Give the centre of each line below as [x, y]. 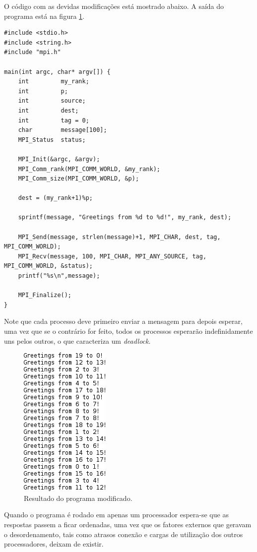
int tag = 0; [54, 120]
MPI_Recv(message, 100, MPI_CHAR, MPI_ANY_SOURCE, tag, [112, 256]
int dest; [48, 110]
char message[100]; [63, 130]
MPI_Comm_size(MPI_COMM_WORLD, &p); [79, 179]
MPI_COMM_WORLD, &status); [48, 266]
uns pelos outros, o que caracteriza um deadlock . [77, 340]
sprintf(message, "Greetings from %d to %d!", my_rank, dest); [125, 217]
